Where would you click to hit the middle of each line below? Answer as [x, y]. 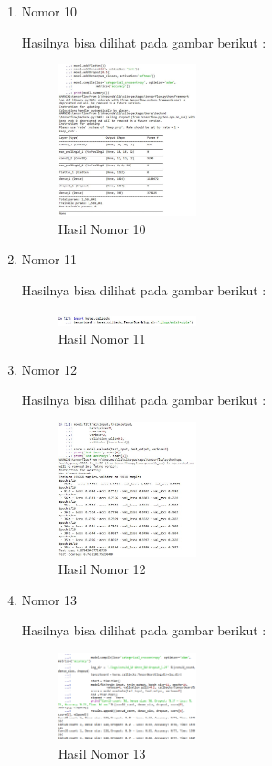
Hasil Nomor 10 [102, 228]
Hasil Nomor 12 [102, 569]
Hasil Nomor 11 [102, 339]
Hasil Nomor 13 [102, 753]
